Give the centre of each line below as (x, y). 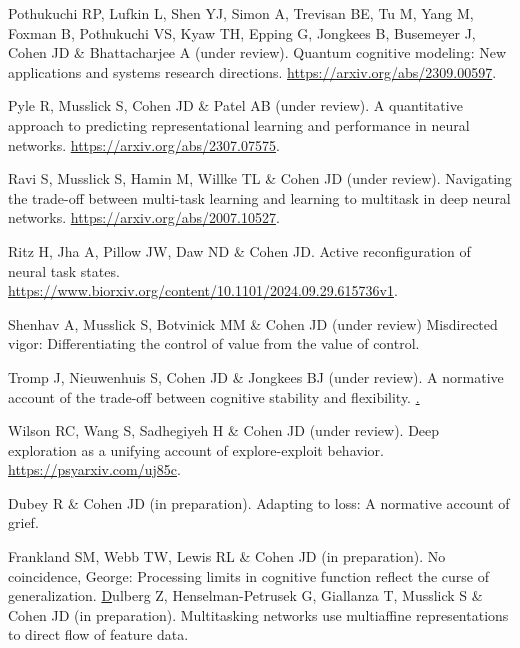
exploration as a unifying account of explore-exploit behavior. (196, 449)
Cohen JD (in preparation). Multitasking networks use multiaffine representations (258, 614)
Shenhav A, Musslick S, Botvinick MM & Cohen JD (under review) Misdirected (253, 323)
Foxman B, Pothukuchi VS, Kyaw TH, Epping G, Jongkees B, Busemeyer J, (242, 32)
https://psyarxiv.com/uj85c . (94, 469)
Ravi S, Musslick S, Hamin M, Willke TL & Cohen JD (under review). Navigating (260, 178)
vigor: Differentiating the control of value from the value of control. (214, 343)
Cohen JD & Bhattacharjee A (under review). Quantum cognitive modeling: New (257, 52)
